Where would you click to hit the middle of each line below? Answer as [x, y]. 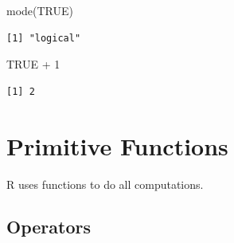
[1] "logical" [44, 38]
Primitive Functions [117, 145]
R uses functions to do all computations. [105, 184]
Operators [49, 227]
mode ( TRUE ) [40, 10]
